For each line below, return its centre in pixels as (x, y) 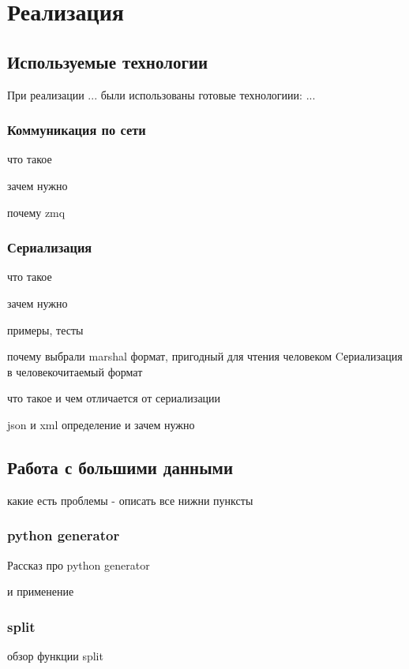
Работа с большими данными (120, 467)
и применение (41, 591)
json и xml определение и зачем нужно (101, 424)
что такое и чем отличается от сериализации (114, 398)
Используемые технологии (108, 61)
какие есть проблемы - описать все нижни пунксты (130, 500)
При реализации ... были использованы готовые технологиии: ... (161, 94)
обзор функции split (55, 655)
